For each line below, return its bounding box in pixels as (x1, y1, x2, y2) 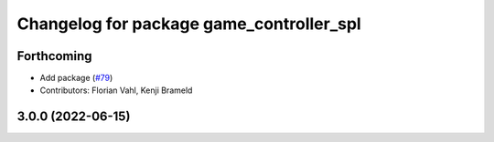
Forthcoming (16, 48, 92, 64)
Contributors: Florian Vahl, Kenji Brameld (39, 85, 193, 96)
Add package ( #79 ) (39, 73, 113, 84)
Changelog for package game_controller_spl (16, 14, 361, 34)
